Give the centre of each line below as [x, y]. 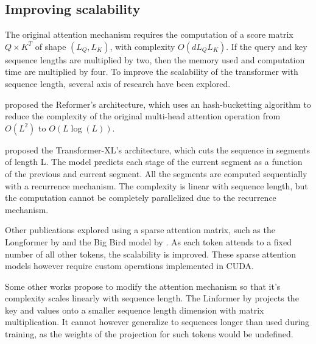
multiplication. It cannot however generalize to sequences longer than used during [157, 322]
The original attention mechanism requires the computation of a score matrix [149, 34]
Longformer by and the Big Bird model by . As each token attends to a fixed [149, 241]
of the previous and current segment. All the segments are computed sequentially [156, 173]
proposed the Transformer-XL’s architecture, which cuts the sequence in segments [158, 149]
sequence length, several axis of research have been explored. [118, 83]
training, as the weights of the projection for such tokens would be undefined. [149, 334]
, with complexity [142, 46]
